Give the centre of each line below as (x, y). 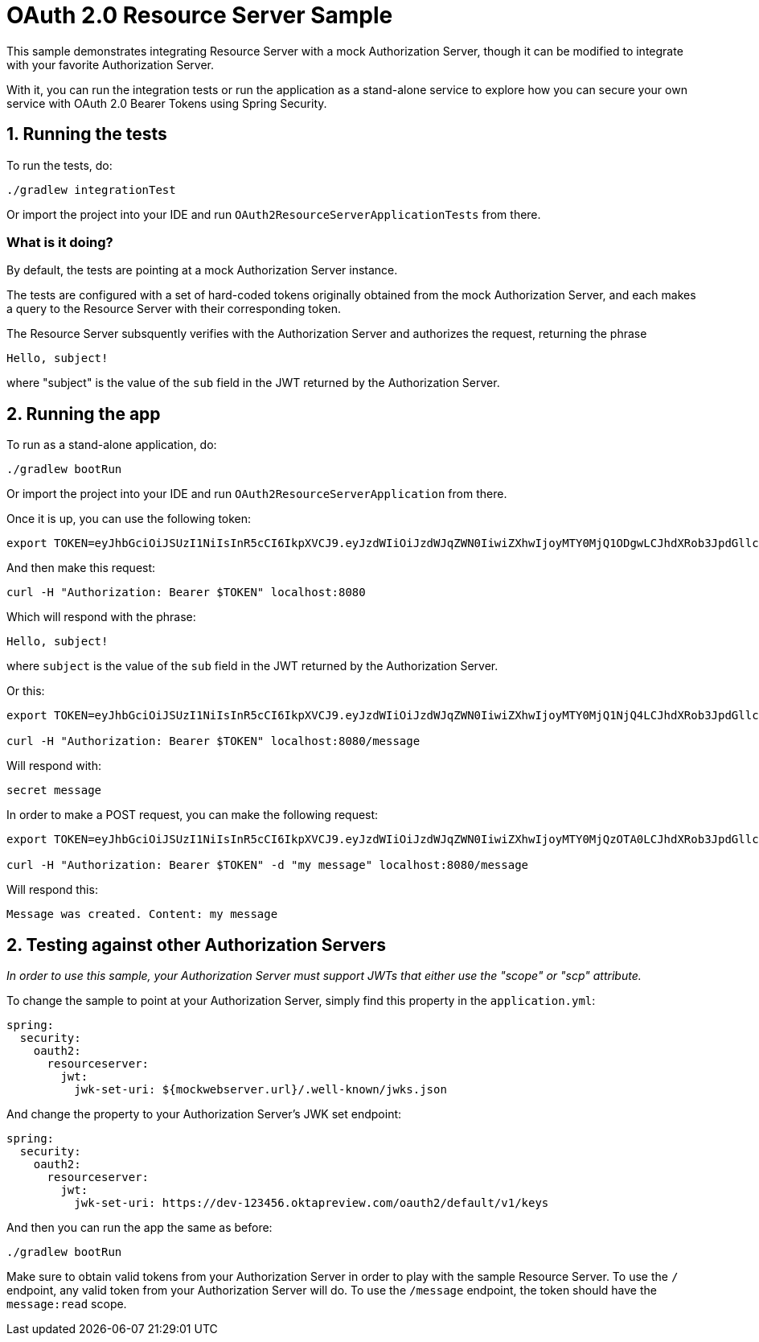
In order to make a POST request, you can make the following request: (193, 815)
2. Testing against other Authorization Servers (196, 945)
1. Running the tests (87, 134)
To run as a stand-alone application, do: (112, 445)
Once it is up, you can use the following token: (129, 519)
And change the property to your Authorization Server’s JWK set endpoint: (204, 1114)
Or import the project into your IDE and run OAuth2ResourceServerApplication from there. (257, 494)
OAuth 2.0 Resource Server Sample (200, 15)
